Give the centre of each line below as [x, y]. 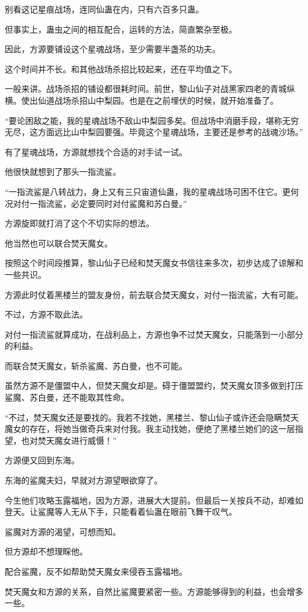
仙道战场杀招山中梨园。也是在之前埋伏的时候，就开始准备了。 [158, 100]
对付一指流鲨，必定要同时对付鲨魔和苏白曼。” [100, 203]
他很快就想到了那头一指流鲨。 [63, 172]
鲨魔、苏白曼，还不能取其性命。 [67, 397]
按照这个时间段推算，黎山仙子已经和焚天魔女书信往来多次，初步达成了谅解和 [154, 263]
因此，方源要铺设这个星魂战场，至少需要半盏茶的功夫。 [113, 49]
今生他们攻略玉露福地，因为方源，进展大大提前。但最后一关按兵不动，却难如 [154, 500]
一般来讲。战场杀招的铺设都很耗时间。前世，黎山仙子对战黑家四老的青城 [146, 89]
